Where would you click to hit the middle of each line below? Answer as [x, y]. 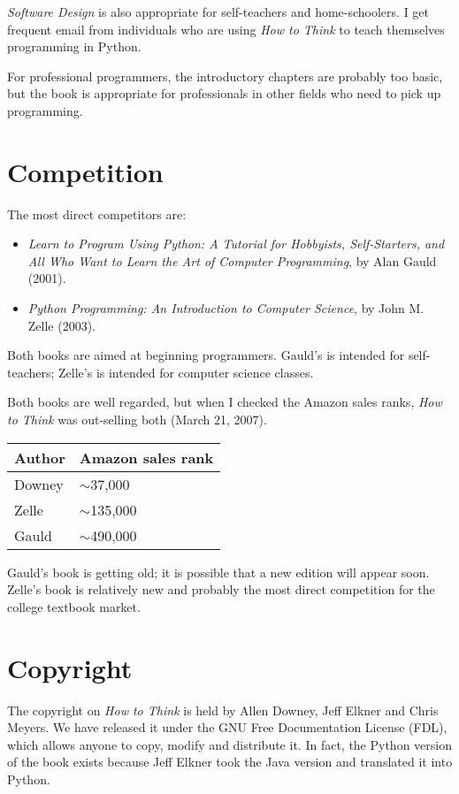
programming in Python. [74, 46]
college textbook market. [74, 606]
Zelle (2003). [62, 325]
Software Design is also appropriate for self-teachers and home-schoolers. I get [218, 11]
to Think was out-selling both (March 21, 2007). [137, 420]
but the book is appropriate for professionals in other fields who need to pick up [224, 93]
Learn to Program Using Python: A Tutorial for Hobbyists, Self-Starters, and [236, 244]
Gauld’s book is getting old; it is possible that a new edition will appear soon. [218, 572]
